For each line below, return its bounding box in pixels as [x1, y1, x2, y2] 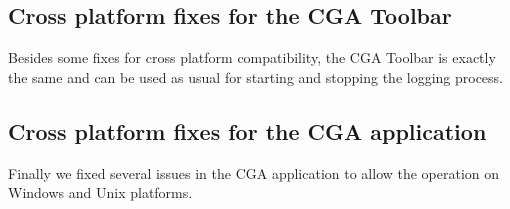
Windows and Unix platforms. [8, 182, 193, 203]
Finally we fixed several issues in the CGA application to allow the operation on [8, 162, 500, 183]
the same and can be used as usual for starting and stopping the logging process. [8, 66, 504, 87]
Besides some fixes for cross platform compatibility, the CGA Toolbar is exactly [8, 47, 496, 68]
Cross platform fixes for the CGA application [8, 115, 487, 146]
